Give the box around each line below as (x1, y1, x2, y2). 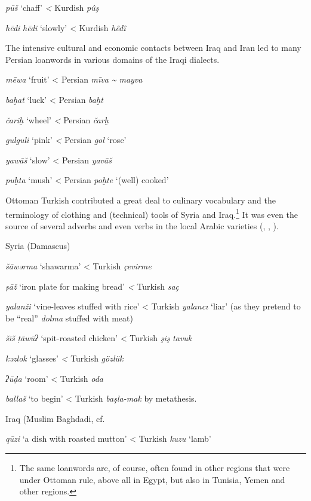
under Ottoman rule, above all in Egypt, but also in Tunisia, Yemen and (19, 473, 285, 485)
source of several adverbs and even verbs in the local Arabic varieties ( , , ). (5, 219, 279, 232)
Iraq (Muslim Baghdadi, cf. (5, 412, 105, 424)
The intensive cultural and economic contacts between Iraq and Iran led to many (5, 41, 301, 54)
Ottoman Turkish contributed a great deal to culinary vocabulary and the (5, 193, 276, 206)
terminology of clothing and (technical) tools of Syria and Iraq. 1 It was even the (5, 206, 298, 220)
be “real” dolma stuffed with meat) (5, 311, 133, 324)
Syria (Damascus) (5, 239, 70, 252)
